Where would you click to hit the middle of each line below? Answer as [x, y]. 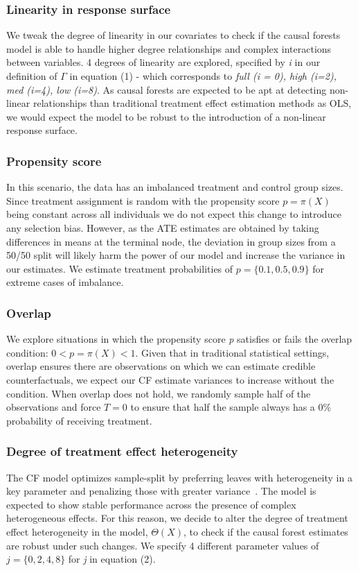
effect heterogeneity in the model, [77, 531]
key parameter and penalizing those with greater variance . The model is [161, 491]
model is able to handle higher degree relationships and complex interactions [169, 48]
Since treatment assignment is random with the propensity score [143, 200]
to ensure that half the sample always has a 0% [231, 407]
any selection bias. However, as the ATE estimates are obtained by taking [163, 227]
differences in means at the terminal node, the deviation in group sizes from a [171, 241]
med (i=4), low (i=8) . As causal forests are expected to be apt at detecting [167, 89]
